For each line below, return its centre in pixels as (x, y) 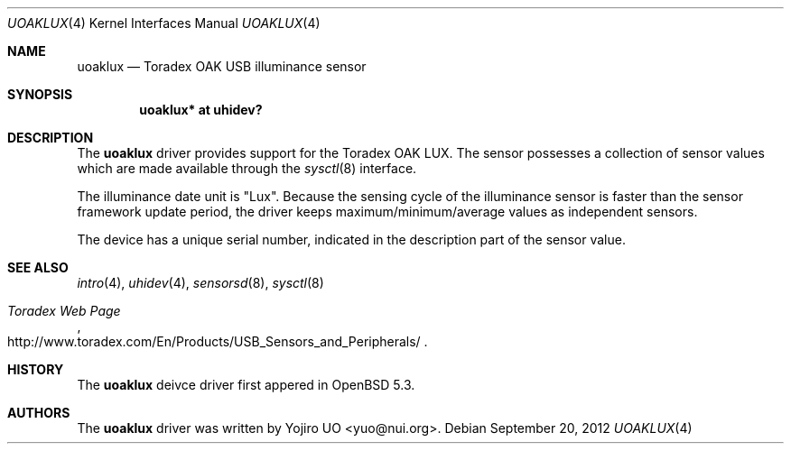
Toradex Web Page (64, 311)
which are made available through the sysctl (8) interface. (247, 168)
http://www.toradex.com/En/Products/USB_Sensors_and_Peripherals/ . (218, 341)
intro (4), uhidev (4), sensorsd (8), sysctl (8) (200, 283)
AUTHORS (39, 413)
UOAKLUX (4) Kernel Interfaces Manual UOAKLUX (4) (164, 23)
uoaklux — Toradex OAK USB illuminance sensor (222, 66)
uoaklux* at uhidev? (201, 110)
